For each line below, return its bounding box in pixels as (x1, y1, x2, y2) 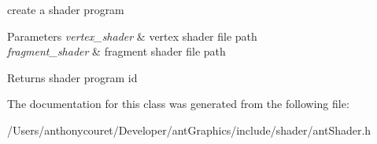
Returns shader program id (7, 69, 138, 85)
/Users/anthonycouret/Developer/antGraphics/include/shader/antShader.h (7, 121, 371, 138)
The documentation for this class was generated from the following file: (7, 95, 349, 112)
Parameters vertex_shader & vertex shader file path (7, 27, 257, 44)
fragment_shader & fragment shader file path (7, 43, 226, 59)
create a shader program (7, 2, 124, 17)
